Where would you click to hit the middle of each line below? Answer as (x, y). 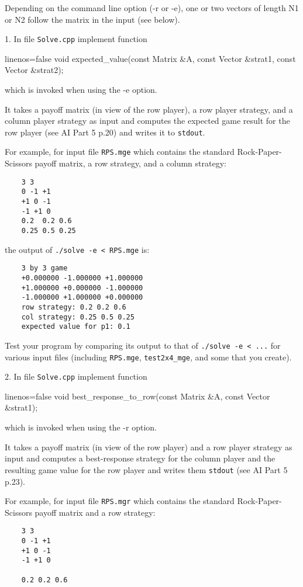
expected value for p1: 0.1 (76, 327)
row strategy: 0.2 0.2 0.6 (74, 307)
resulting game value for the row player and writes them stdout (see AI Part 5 (146, 469)
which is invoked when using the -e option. (81, 90)
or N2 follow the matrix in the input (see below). (92, 19)
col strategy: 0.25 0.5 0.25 (78, 317)
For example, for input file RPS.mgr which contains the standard (120, 501)
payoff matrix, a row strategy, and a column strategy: (130, 163)
